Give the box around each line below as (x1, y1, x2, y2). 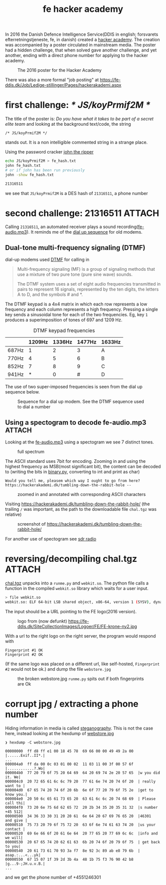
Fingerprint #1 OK (5, 647, 43, 653)
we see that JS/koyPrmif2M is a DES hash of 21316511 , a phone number (5, 190, 148, 196)
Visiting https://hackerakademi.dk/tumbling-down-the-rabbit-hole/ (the (5, 501, 150, 507)
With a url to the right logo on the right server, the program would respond (5, 633, 156, 639)
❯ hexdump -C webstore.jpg (5, 740, 61, 745)
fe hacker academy (42, 3, 124, 15)
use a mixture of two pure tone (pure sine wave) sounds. (17, 271, 133, 278)
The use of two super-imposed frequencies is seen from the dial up (5, 384, 143, 390)
